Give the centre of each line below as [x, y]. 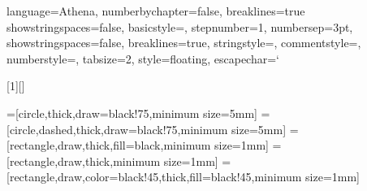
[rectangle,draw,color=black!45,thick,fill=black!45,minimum [154, 177]
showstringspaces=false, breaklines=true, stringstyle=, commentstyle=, [184, 43]
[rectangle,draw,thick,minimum [84, 161]
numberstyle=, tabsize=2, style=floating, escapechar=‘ [143, 58]
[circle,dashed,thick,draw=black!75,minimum [117, 129]
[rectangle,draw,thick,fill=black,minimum [109, 145]
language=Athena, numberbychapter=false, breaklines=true [156, 11]
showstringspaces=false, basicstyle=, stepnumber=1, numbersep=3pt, [180, 26]
